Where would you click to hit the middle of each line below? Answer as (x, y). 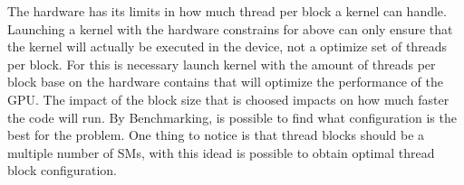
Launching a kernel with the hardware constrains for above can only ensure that (230, 28)
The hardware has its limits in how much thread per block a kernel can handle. (227, 11)
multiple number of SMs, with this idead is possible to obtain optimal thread (221, 152)
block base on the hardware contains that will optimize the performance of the (225, 82)
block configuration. (63, 170)
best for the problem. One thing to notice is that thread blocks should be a (216, 135)
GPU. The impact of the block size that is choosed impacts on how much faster (228, 99)
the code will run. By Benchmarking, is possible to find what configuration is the (232, 117)
